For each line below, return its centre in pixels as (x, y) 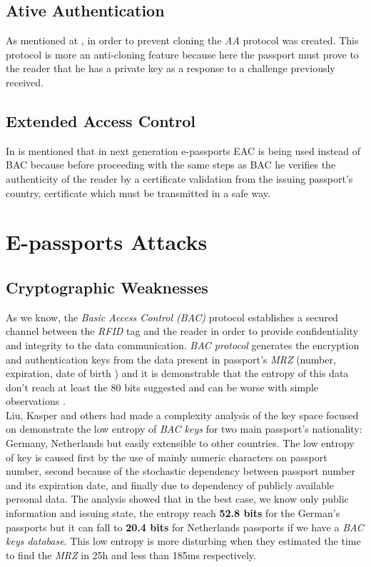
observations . (36, 401)
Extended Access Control (101, 120)
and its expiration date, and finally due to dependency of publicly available (170, 485)
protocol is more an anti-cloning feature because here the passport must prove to (182, 54)
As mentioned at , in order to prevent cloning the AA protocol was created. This (182, 40)
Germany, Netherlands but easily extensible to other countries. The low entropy (180, 443)
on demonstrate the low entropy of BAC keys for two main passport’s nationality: (184, 429)
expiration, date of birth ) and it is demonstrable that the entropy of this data (177, 373)
